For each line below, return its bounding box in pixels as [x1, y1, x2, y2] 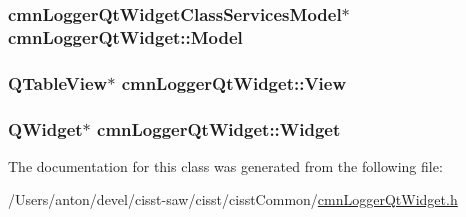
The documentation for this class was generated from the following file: [8, 155, 443, 176]
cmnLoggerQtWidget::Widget [97, 116, 341, 141]
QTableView [8, 70, 108, 95]
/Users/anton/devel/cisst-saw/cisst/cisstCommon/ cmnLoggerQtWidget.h [8, 189, 458, 210]
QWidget [8, 116, 83, 141]
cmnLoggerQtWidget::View [121, 70, 347, 95]
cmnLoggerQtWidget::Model [8, 24, 243, 49]
